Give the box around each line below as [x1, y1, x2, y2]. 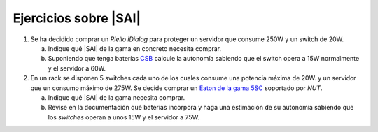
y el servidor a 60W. [48, 64, 106, 73]
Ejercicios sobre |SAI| [13, 10, 141, 26]
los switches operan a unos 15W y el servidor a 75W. [48, 112, 199, 122]
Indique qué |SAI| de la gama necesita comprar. [48, 93, 185, 101]
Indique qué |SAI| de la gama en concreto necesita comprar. [48, 44, 222, 52]
